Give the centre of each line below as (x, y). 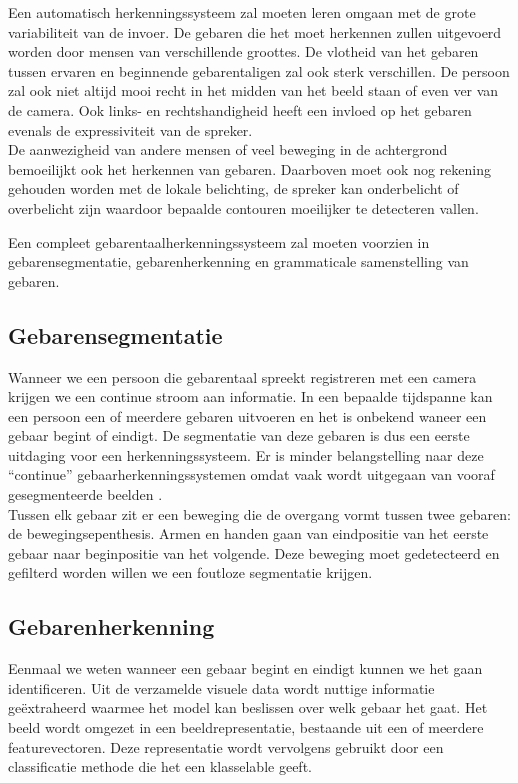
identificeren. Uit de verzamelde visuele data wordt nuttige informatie (221, 687)
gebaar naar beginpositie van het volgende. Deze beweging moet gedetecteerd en (254, 552)
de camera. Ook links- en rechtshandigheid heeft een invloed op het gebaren (240, 109)
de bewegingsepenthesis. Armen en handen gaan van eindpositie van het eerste (248, 533)
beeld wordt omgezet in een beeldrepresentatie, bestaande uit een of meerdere (246, 727)
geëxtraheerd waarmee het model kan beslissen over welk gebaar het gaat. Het (248, 707)
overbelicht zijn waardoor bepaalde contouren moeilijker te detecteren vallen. (243, 207)
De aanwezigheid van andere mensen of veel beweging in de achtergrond (228, 149)
